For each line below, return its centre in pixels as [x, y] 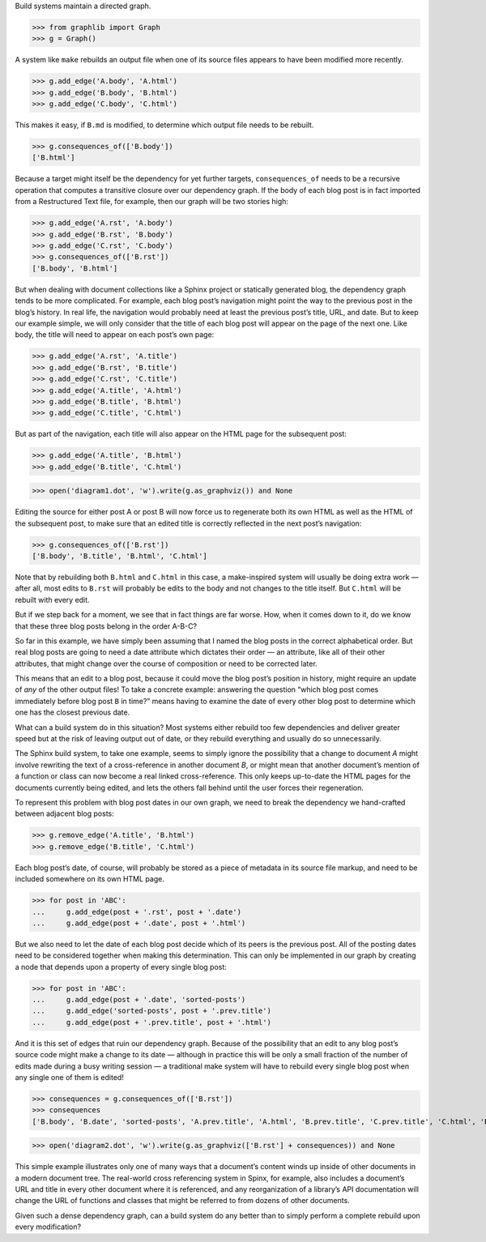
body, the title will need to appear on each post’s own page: [115, 335]
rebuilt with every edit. [52, 600]
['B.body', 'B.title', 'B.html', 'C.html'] [120, 556]
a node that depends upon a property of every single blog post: [121, 967]
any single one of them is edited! [70, 1077]
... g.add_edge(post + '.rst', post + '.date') [137, 912]
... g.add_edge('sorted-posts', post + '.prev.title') [151, 1011]
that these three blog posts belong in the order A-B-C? [106, 626]
